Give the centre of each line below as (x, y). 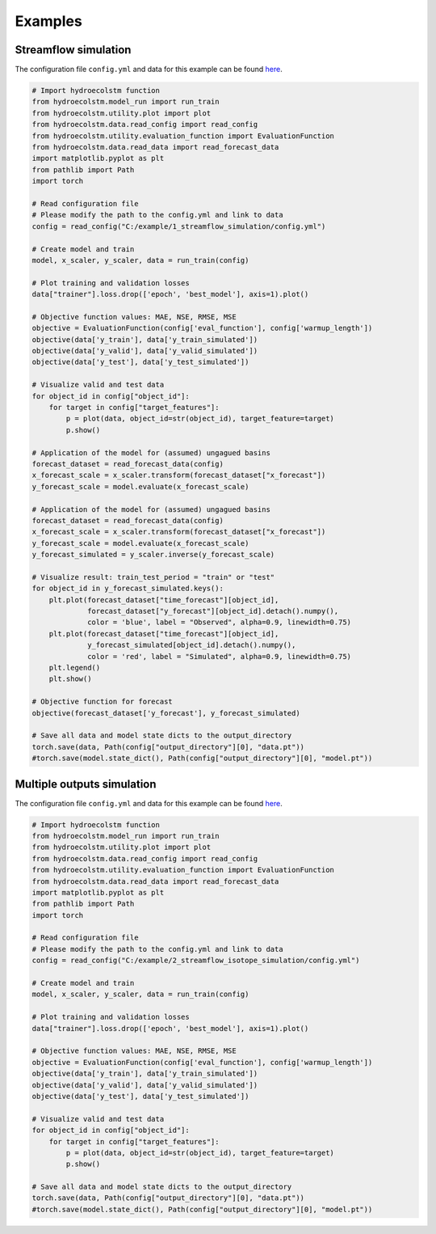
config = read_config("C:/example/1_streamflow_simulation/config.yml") (179, 226)
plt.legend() (75, 668)
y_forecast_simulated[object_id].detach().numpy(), (192, 645)
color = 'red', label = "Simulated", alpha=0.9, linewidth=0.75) (219, 656)
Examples (48, 21)
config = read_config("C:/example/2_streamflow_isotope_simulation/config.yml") (196, 961)
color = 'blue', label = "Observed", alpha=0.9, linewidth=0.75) (219, 622)
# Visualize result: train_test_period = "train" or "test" (153, 577)
